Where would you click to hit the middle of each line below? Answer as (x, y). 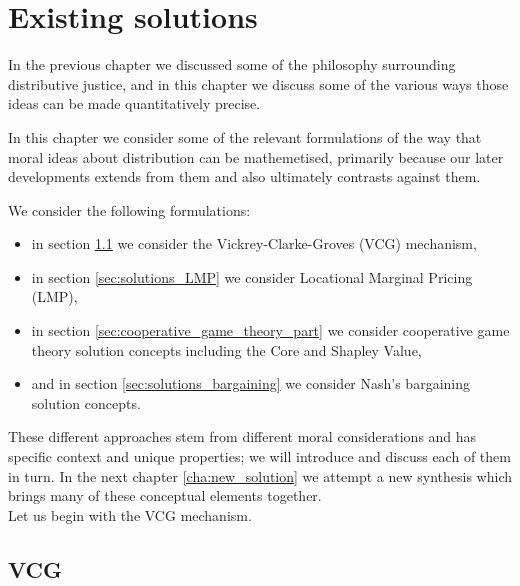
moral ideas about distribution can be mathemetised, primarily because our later (256, 156)
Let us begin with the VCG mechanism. (130, 514)
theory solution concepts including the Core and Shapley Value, (226, 349)
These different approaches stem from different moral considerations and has (242, 436)
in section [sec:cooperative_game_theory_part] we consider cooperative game (270, 330)
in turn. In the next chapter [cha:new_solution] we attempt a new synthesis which (260, 475)
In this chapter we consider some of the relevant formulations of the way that (245, 136)
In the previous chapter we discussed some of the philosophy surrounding (232, 64)
